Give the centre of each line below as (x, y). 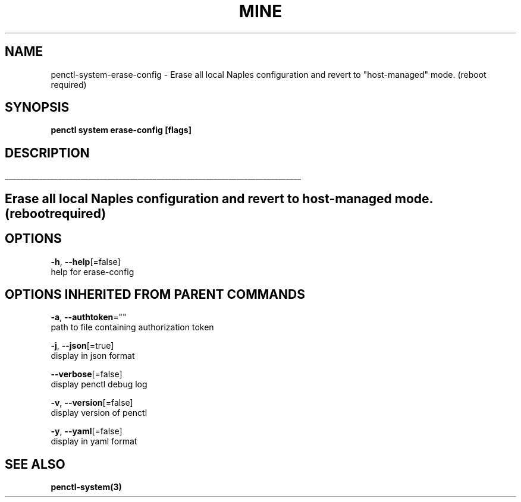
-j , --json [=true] (82, 346)
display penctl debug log (99, 384)
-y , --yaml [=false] (87, 431)
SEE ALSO (35, 464)
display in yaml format (94, 441)
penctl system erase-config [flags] (121, 130)
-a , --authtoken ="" (89, 317)
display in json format (93, 356)
